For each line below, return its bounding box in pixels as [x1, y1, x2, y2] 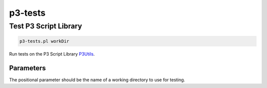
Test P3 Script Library [9, 22, 83, 30]
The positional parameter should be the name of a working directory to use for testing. [9, 77, 185, 83]
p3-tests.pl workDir [19, 38, 69, 44]
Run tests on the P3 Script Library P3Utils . [9, 51, 95, 57]
